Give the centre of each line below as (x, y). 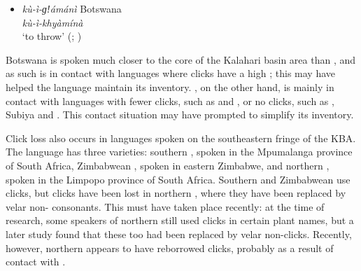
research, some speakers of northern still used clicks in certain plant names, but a (180, 220)
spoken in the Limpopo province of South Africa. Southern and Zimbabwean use (178, 179)
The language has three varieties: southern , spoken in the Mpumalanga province (179, 152)
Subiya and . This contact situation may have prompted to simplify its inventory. (180, 114)
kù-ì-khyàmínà (52, 22)
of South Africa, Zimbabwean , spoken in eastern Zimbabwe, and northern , (168, 165)
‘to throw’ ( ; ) (52, 36)
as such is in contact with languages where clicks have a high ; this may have (170, 73)
